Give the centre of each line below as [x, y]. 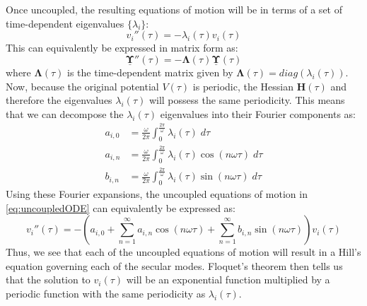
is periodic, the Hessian [243, 86]
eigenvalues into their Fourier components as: [258, 113]
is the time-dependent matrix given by [150, 72]
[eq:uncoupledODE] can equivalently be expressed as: [121, 207]
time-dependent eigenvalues [65, 23]
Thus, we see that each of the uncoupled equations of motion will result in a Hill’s [183, 252]
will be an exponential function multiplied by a [228, 279]
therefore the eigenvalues [59, 100]
